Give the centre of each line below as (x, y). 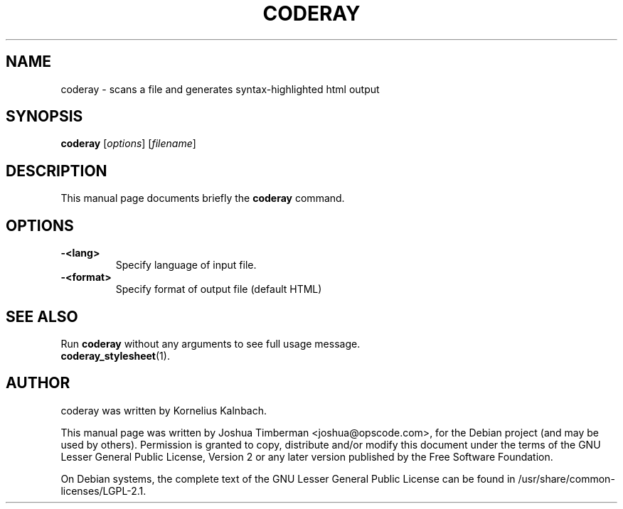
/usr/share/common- (566, 478)
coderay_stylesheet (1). (115, 355)
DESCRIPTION (57, 171)
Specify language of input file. (186, 265)
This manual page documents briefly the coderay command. (203, 198)
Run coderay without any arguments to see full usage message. (211, 343)
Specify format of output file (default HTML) (219, 289)
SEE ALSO (42, 316)
